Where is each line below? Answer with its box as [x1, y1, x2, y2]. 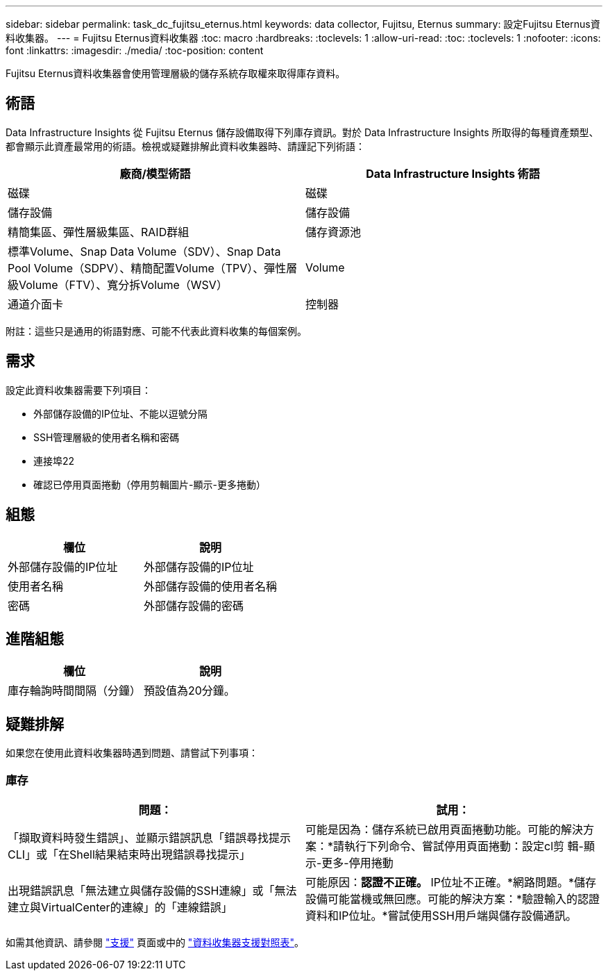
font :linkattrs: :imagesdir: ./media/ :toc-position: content [6, 44, 264, 56]
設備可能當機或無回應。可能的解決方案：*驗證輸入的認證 [305, 891, 600, 906]
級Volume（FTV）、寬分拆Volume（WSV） [8, 277, 228, 292]
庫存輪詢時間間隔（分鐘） [8, 684, 142, 698]
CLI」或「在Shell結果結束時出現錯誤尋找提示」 [8, 847, 251, 861]
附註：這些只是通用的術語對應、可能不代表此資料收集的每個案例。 [6, 324, 307, 337]
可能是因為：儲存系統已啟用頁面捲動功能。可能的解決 [305, 822, 584, 836]
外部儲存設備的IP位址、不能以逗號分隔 [33, 407, 208, 420]
